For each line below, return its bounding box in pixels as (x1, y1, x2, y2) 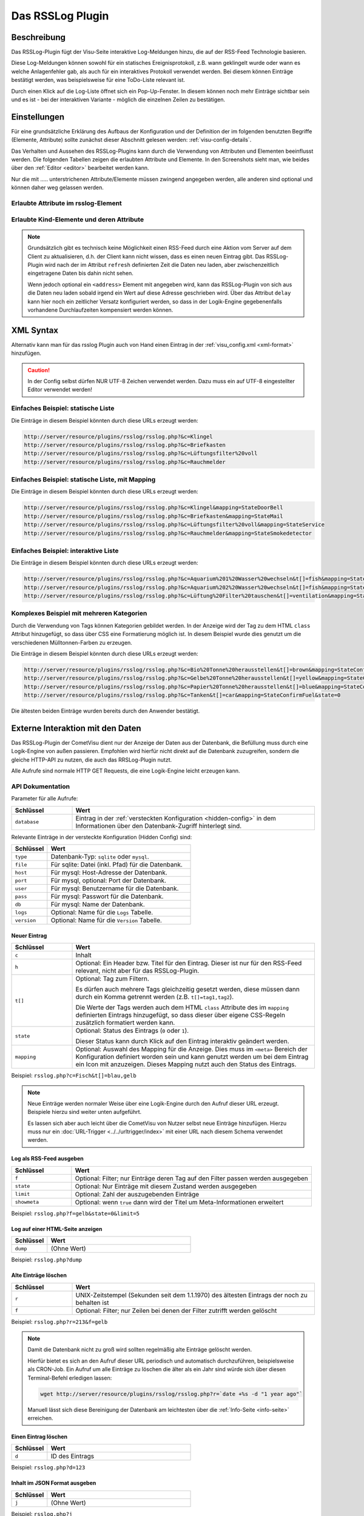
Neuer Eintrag (11, 931, 47, 939)
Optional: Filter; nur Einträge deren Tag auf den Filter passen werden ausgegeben (75, 1174, 309, 1182)
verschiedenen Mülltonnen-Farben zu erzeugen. (11, 639, 133, 646)
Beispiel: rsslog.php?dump (11, 1256, 83, 1264)
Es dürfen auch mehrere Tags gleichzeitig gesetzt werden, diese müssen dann (75, 985, 300, 994)
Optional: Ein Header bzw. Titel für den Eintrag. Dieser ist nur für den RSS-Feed (75, 959, 302, 967)
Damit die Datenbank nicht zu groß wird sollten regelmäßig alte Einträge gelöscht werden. (27, 1346, 252, 1353)
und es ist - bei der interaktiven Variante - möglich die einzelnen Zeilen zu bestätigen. (11, 96, 226, 103)
